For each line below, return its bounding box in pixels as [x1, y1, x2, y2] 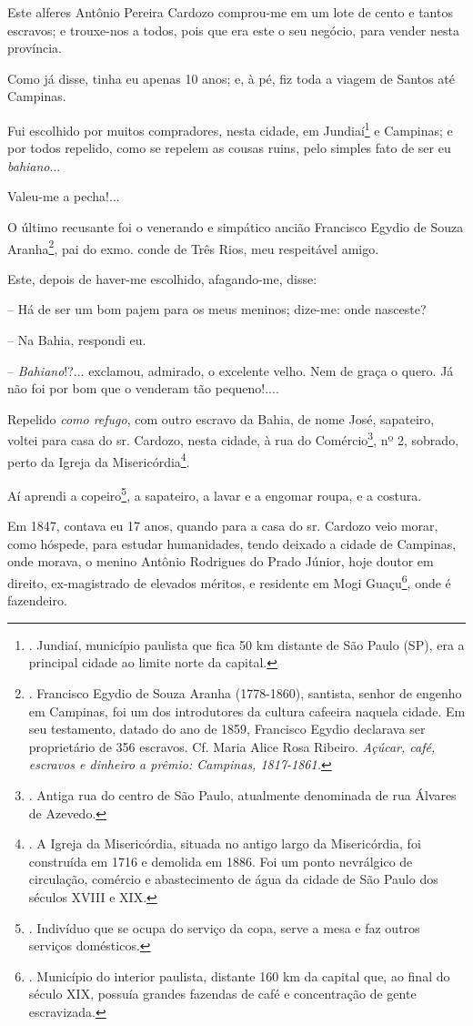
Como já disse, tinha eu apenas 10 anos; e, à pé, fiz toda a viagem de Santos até [7, 68, 455, 87]
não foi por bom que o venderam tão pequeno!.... [7, 379, 279, 398]
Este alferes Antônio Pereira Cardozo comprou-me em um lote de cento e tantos [7, 3, 453, 21]
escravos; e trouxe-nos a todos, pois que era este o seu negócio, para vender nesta [7, 20, 459, 39]
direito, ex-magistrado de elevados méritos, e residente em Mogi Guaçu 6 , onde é [7, 570, 451, 592]
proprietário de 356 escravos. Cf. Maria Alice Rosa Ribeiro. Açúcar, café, [28, 736, 436, 756]
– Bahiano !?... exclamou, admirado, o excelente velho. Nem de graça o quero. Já [7, 361, 454, 380]
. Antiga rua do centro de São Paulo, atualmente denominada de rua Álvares [28, 785, 457, 804]
